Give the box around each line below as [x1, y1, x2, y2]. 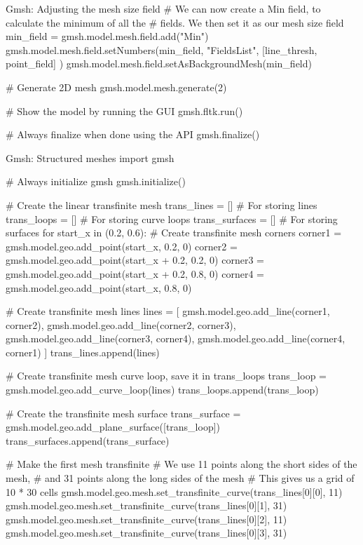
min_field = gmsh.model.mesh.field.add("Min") [6, 29, 209, 43]
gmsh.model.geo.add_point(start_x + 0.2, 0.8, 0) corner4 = [6, 266, 264, 281]
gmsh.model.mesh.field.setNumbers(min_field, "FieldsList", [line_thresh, [6, 42, 317, 57]
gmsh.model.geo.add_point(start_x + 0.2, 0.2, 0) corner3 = [6, 253, 264, 267]
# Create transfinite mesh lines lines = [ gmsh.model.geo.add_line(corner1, [6, 304, 330, 318]
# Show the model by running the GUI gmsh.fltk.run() [6, 103, 243, 118]
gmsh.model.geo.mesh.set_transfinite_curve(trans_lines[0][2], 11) [6, 511, 287, 526]
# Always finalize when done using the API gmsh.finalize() [6, 127, 260, 142]
